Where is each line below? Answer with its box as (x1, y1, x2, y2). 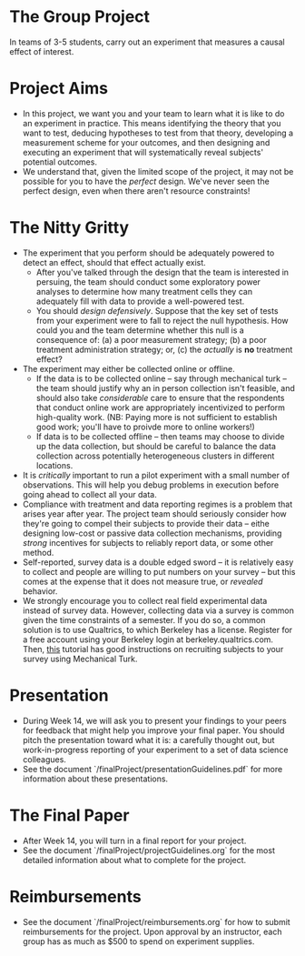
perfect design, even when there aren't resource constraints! (22, 185, 251, 196)
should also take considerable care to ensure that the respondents (35, 392, 285, 403)
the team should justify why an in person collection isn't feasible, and (35, 382, 295, 393)
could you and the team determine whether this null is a (35, 325, 245, 336)
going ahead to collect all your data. (22, 488, 157, 499)
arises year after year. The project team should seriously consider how (22, 508, 288, 519)
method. (22, 547, 54, 558)
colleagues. (22, 753, 66, 765)
